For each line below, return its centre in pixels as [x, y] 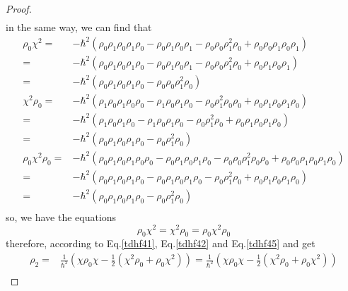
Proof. [19, 8]
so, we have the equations [61, 217]
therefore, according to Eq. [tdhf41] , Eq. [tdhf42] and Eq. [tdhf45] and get [161, 243]
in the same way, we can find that [79, 27]
